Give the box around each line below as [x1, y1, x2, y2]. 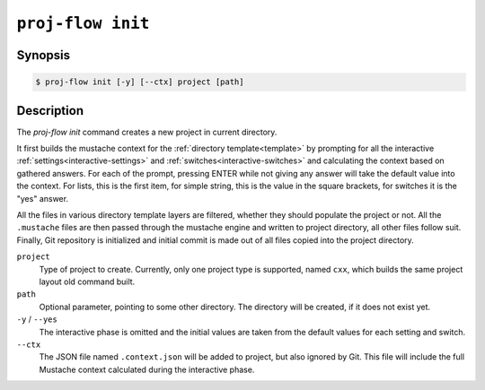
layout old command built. [39, 276, 136, 287]
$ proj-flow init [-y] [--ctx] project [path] [35, 77, 244, 87]
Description [16, 103, 84, 118]
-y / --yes [16, 314, 57, 325]
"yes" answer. [16, 193, 69, 204]
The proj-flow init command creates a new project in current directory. [16, 126, 278, 137]
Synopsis [16, 48, 71, 63]
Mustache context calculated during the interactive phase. [39, 364, 255, 375]
